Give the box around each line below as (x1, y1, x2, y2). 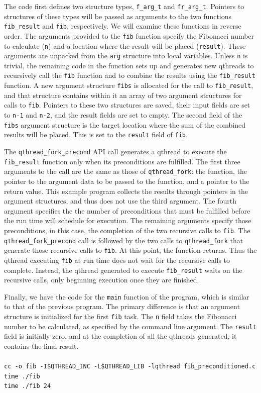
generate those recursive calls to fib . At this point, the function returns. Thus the (4, 245, 257, 255)
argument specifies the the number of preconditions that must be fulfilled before (4, 205, 250, 216)
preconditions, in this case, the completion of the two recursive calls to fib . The (4, 225, 250, 235)
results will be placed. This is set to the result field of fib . (4, 129, 188, 140)
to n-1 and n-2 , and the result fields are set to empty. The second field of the (4, 110, 242, 120)
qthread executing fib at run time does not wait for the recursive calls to (4, 254, 230, 265)
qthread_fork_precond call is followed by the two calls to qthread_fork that (4, 235, 243, 245)
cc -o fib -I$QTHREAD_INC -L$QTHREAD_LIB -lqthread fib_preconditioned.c (4, 363, 256, 370)
